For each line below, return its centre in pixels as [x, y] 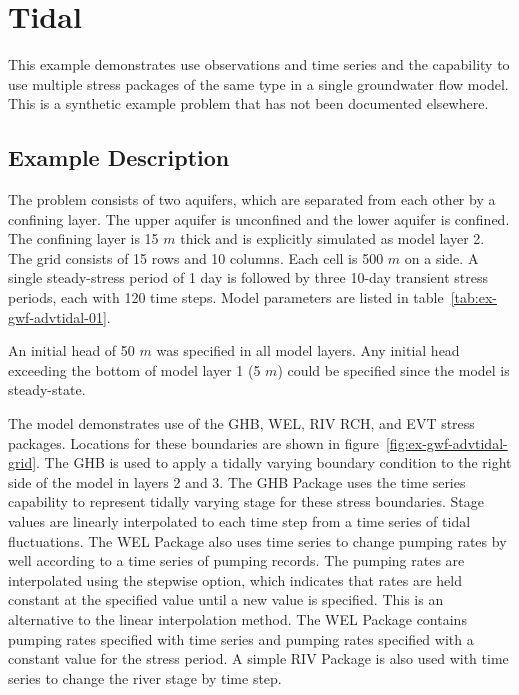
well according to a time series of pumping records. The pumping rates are [236, 560]
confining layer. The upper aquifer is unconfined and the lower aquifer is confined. [259, 218]
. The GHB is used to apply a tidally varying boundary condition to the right [274, 462]
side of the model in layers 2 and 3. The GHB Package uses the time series [237, 481]
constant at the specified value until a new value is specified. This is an [226, 599]
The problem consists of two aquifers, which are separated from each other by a [252, 199]
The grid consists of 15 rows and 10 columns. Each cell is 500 [196, 257]
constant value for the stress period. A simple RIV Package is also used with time [258, 658]
